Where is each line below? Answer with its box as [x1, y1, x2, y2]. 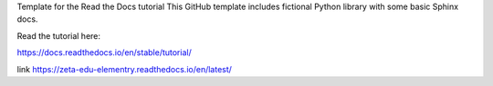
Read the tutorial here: [16, 30, 100, 41]
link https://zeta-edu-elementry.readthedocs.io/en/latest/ [16, 63, 233, 74]
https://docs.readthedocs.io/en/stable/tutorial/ [16, 47, 192, 58]
